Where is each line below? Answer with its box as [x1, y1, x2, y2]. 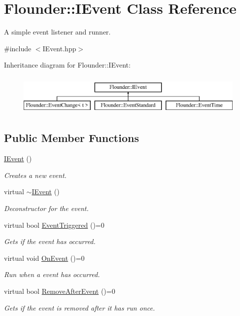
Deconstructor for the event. [4, 203, 89, 213]
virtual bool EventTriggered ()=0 [4, 219, 104, 230]
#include [4, 43, 32, 53]
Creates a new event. [4, 170, 67, 180]
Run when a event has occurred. [4, 269, 100, 280]
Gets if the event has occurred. [4, 236, 96, 246]
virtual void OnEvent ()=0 [4, 252, 85, 263]
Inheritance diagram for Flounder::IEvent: [4, 60, 131, 70]
